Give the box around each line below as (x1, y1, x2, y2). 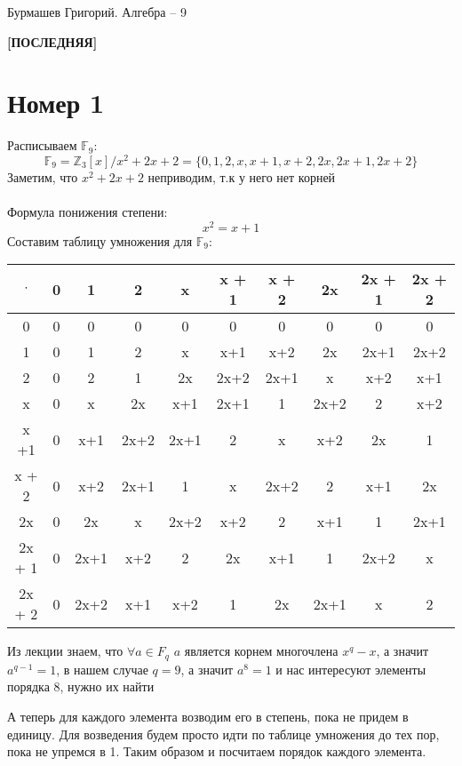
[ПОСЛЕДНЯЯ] (7, 32, 98, 51)
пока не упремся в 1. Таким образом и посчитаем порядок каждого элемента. (7, 742, 426, 761)
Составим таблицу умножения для (7, 231, 193, 250)
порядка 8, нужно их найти (7, 677, 155, 696)
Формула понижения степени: (7, 203, 168, 221)
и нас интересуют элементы (275, 659, 426, 678)
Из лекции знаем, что (7, 642, 123, 660)
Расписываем (7, 136, 77, 155)
